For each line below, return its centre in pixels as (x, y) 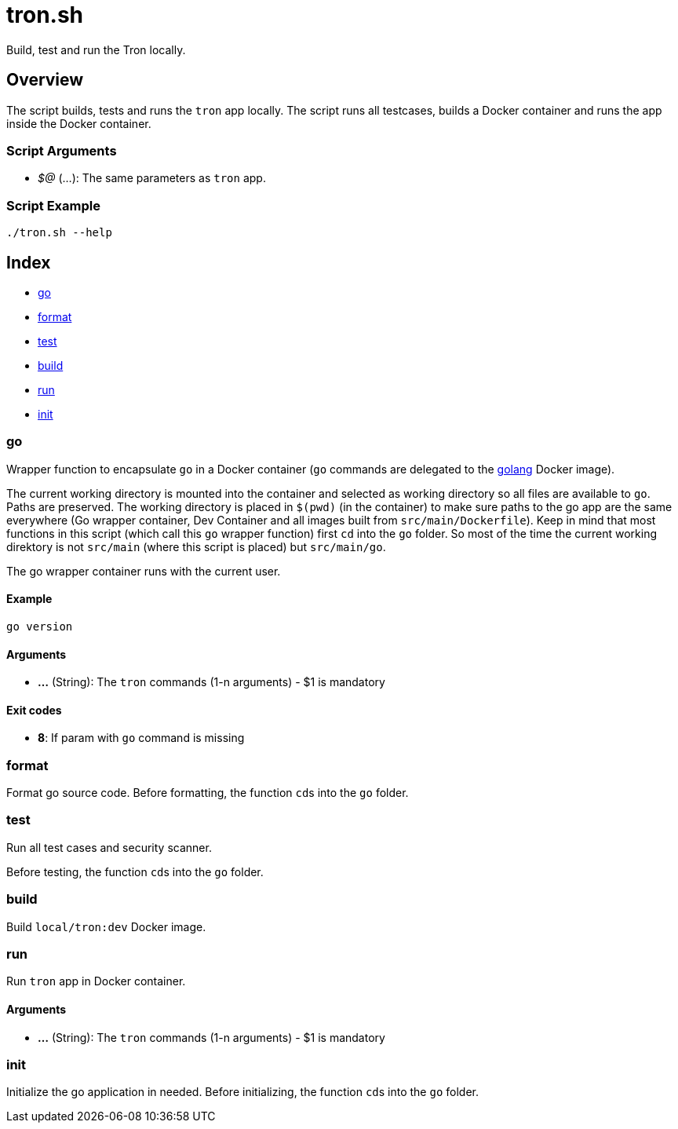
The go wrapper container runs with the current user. (144, 571)
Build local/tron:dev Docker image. (106, 926)
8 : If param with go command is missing (141, 738)
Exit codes (34, 710)
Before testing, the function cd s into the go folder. (135, 871)
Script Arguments (62, 150)
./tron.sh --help (59, 233)
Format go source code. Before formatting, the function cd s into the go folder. (208, 793)
